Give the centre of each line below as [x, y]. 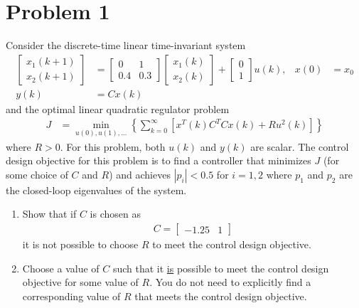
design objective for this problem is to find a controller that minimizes [159, 160]
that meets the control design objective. [221, 296]
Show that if [49, 214]
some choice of [37, 174]
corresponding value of [71, 296]
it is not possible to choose [80, 244]
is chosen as [115, 214]
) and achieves [140, 174]
